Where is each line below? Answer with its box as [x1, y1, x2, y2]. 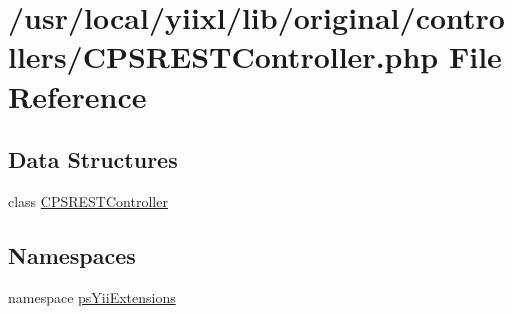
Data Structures [8, 144, 178, 175]
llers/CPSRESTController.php [8, 36, 439, 77]
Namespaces [8, 239, 136, 270]
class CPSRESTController [8, 190, 168, 211]
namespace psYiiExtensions [8, 286, 176, 307]
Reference [8, 75, 147, 116]
